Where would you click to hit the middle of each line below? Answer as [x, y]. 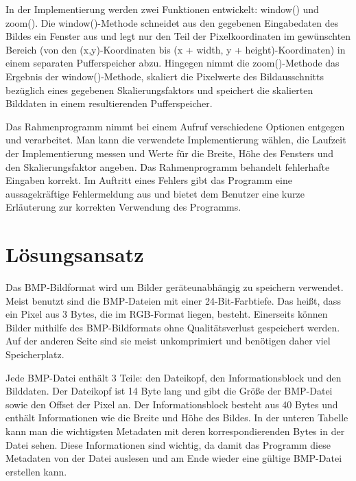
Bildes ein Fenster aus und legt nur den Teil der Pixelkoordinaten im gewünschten [178, 36]
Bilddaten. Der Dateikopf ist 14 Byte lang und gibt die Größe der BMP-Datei [169, 391]
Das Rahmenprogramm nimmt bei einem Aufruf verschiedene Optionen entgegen [175, 126]
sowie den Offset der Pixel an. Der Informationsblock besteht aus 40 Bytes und [172, 404]
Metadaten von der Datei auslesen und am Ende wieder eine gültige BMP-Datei [174, 458]
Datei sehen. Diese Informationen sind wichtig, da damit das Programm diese [168, 444]
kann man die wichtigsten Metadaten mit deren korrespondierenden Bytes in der [175, 431]
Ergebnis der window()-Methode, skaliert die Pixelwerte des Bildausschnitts [165, 76]
